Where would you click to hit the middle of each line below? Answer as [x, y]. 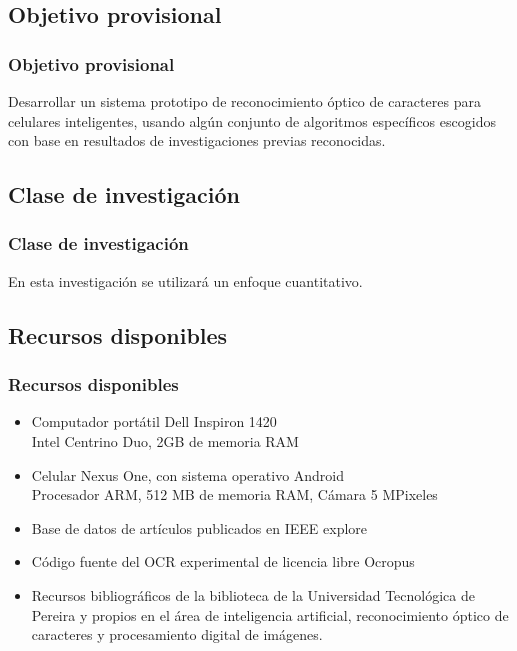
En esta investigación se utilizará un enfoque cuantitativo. [185, 280]
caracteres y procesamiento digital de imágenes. [177, 634]
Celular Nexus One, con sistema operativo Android [188, 474]
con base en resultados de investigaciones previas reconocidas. [197, 140]
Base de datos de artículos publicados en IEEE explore [199, 527]
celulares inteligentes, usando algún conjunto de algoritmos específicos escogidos [252, 120]
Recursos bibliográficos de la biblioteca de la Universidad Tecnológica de [253, 594]
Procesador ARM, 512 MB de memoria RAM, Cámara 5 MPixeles [234, 494]
